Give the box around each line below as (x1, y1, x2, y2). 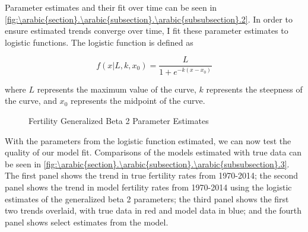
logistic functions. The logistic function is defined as (5, 36, 193, 48)
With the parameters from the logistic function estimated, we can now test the (5, 134, 291, 147)
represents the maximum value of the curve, (37, 82, 196, 95)
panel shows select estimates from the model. (5, 215, 169, 228)
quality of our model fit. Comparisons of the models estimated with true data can (5, 146, 302, 158)
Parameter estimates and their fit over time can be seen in (5, 1, 217, 13)
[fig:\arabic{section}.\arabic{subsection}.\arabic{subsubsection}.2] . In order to (5, 12, 293, 25)
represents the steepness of (206, 82, 303, 95)
